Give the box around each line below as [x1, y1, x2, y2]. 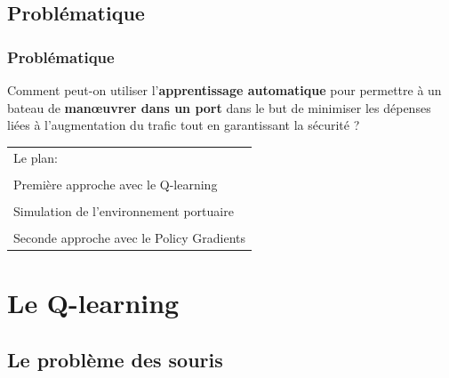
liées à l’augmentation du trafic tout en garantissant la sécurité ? [7, 116, 360, 134]
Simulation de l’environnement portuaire [13, 201, 234, 220]
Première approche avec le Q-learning [13, 174, 218, 193]
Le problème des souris [7, 345, 223, 373]
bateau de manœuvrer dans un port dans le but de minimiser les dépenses [7, 98, 431, 117]
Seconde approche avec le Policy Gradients [13, 228, 245, 246]
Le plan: [13, 148, 58, 166]
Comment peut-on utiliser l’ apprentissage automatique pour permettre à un [7, 81, 442, 99]
